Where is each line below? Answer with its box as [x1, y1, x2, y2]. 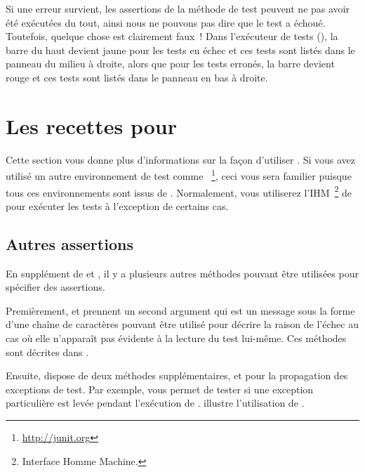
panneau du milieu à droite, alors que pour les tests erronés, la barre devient [6, 56, 335, 71]
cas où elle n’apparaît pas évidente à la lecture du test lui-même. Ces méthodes [6, 330, 347, 345]
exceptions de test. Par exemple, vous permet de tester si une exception [6, 381, 314, 396]
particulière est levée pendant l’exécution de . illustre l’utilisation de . [6, 395, 305, 410]
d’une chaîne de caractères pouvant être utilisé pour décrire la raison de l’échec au [6, 317, 359, 332]
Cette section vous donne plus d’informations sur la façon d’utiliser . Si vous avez [6, 152, 356, 166]
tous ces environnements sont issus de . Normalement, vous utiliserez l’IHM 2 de [6, 183, 352, 199]
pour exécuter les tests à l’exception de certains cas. [6, 198, 229, 213]
